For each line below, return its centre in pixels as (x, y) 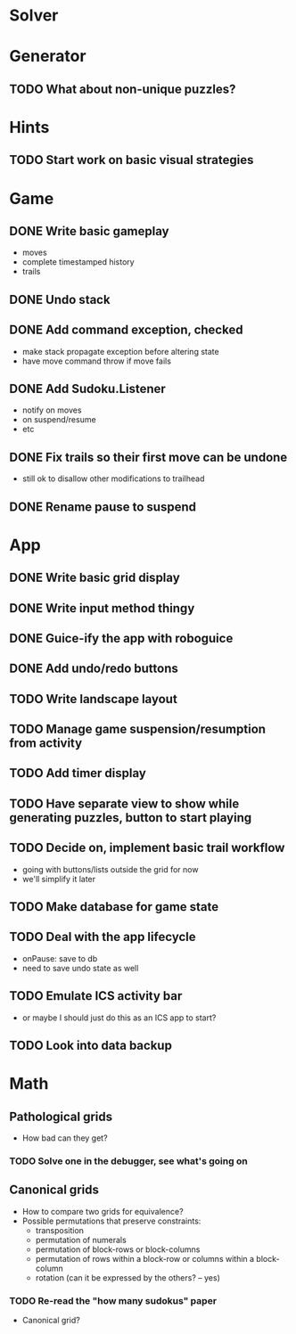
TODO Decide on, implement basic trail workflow (147, 848)
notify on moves (52, 410)
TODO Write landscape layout (94, 699)
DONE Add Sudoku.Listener (88, 389)
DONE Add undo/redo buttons (94, 669)
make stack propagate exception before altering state (121, 351)
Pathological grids (61, 1116)
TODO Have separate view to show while (124, 803)
